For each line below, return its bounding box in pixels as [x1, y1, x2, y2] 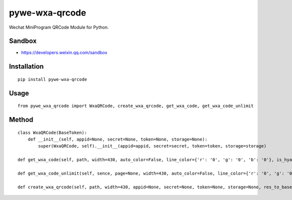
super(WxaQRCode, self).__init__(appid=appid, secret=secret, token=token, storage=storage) [38, 144, 267, 149]
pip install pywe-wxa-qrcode [18, 76, 87, 82]
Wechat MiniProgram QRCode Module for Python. [9, 24, 109, 30]
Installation [9, 62, 44, 71]
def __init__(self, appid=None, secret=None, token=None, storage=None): [27, 137, 208, 142]
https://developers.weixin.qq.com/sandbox [21, 50, 108, 55]
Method [9, 116, 34, 124]
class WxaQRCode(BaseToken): [18, 129, 87, 135]
